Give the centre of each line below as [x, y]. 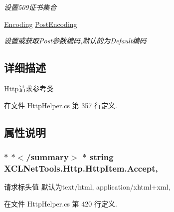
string [102, 156]
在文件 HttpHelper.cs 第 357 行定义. [61, 105]
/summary [47, 156]
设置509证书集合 [30, 7]
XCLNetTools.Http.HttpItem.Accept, [81, 168]
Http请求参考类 [29, 88]
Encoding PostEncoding [41, 24]
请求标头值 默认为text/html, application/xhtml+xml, [87, 187]
